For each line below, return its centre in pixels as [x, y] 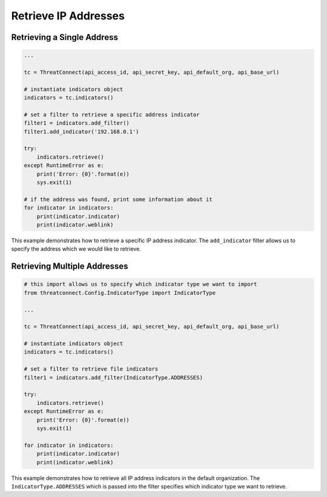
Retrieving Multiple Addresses [70, 266]
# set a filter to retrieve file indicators [91, 369]
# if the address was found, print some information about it [118, 199]
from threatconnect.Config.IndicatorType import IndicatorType [120, 293]
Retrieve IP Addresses [68, 16]
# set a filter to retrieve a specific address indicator [112, 114]
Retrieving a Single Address [64, 37]
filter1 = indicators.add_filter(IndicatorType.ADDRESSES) [113, 377]
